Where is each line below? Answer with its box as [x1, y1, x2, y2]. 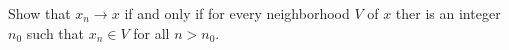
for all [133, 22, 170, 43]
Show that [8, 3, 71, 23]
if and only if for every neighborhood [124, 3, 350, 23]
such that [26, 22, 85, 43]
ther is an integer [395, 3, 501, 23]
